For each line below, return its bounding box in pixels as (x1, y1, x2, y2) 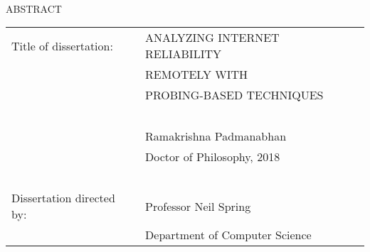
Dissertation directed (11, 190, 115, 207)
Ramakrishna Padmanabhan (145, 128, 287, 145)
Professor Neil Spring (145, 197, 251, 214)
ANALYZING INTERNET (145, 29, 280, 46)
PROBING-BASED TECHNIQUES (145, 87, 324, 104)
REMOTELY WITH (145, 66, 248, 83)
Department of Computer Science (145, 226, 312, 243)
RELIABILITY (145, 45, 221, 62)
